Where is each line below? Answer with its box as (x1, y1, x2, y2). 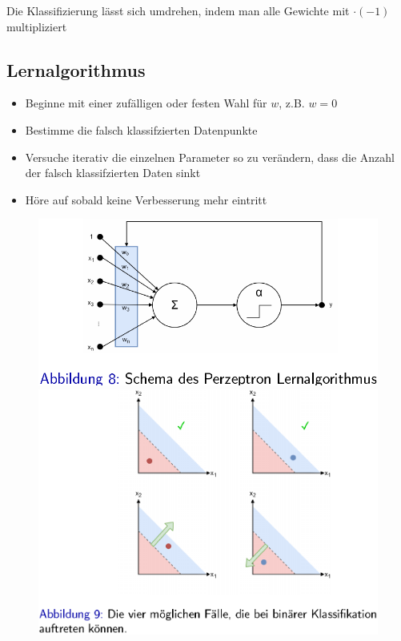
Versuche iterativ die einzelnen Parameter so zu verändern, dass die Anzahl (25, 148, 395, 165)
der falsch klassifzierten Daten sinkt (25, 164, 201, 181)
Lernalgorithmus (6, 57, 146, 82)
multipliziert (6, 18, 67, 34)
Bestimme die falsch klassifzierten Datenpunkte (25, 121, 258, 138)
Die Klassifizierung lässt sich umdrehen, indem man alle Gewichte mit (6, 2, 350, 18)
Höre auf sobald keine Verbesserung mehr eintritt (25, 191, 267, 208)
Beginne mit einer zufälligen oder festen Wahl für (25, 95, 267, 111)
